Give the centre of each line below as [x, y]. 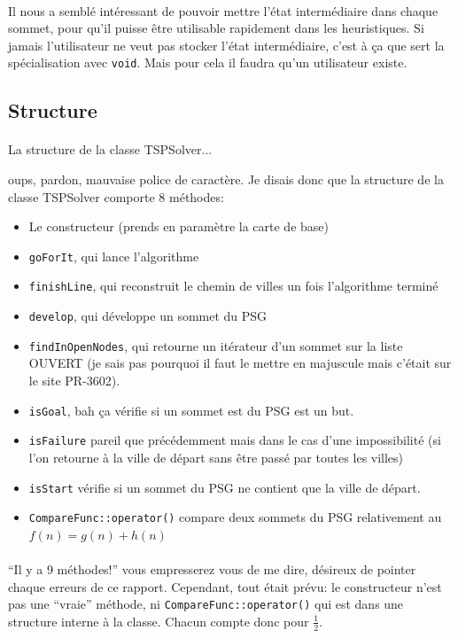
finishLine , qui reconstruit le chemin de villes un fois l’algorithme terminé [233, 286]
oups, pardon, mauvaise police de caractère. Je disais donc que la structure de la [226, 179]
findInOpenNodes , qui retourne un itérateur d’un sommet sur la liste [216, 345]
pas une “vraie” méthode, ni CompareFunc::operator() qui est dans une [206, 604]
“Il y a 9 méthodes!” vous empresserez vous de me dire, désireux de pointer [212, 569]
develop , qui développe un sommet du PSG [148, 316]
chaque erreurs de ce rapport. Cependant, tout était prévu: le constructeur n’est [225, 586]
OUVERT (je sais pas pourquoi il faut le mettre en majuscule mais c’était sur [240, 363]
